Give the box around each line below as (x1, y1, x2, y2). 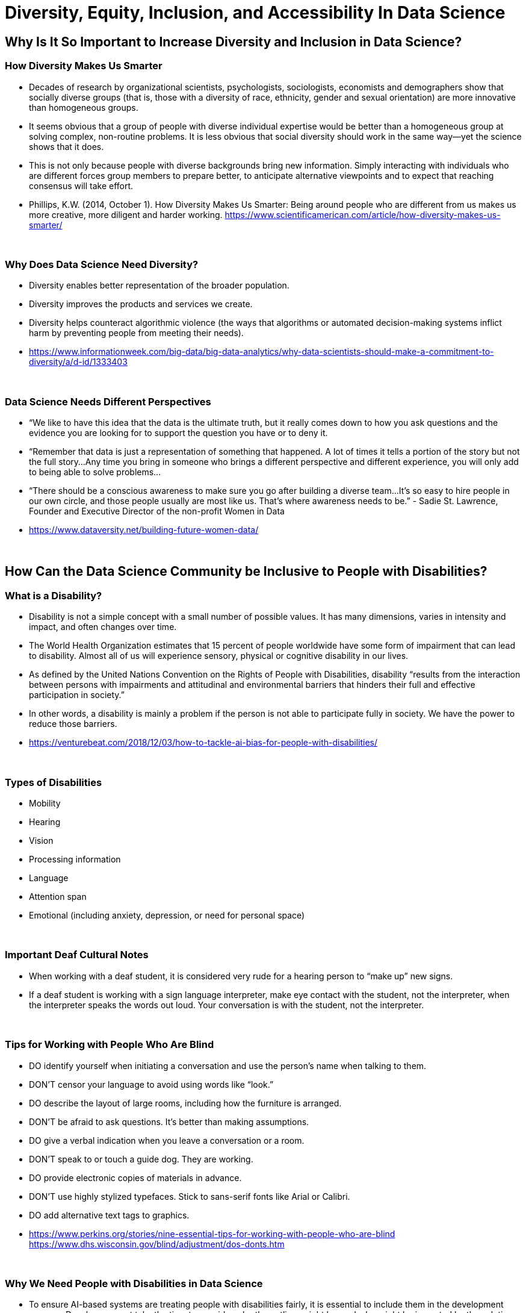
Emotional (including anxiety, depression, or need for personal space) (29, 910, 305, 921)
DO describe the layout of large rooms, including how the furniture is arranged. (29, 1097, 342, 1108)
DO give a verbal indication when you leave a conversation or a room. (29, 1135, 305, 1146)
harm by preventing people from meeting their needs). (29, 328, 244, 338)
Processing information (29, 854, 121, 865)
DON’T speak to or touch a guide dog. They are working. (29, 1153, 253, 1164)
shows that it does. (29, 141, 104, 152)
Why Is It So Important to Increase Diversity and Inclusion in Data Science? (5, 34, 462, 49)
